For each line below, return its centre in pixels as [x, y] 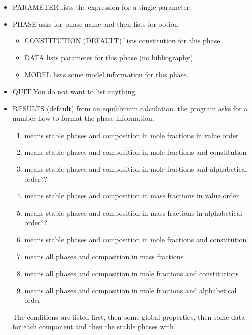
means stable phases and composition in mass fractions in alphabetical [133, 212]
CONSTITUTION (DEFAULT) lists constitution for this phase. [123, 41]
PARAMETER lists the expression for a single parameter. [102, 7]
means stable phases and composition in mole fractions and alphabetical [136, 169]
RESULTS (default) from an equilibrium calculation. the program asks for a [130, 108]
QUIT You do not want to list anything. [75, 91]
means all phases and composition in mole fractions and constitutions [132, 273]
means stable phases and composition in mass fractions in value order [132, 196]
